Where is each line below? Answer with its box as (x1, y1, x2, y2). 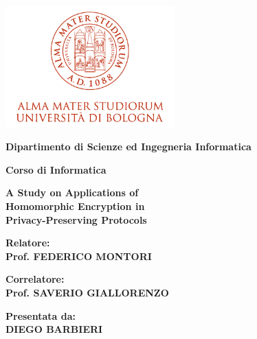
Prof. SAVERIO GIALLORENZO (5, 285, 169, 299)
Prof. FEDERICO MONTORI (5, 248, 152, 263)
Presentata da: (5, 308, 76, 323)
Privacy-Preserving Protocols (5, 212, 147, 226)
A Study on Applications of (5, 185, 139, 200)
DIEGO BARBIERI (5, 322, 103, 336)
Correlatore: (5, 272, 65, 286)
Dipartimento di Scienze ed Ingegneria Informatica (5, 139, 252, 154)
